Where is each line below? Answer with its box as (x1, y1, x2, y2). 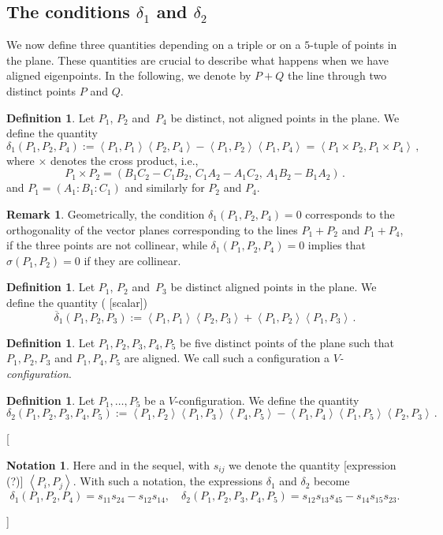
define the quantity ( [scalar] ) (6, 294, 148, 310)
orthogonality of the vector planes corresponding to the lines (6, 221, 298, 238)
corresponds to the (305, 205, 395, 222)
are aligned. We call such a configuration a (124, 350, 329, 366)
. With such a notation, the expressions (73, 473, 263, 489)
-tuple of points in (310, 36, 397, 53)
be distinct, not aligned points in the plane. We (170, 109, 400, 125)
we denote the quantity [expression (229, 456, 396, 473)
